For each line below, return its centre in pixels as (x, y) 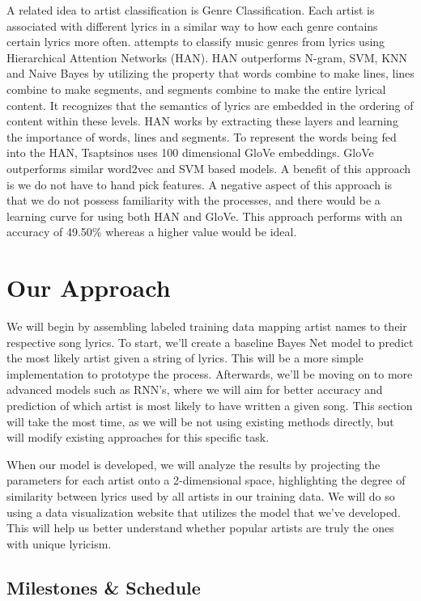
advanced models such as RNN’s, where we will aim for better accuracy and (195, 389)
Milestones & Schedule (104, 587)
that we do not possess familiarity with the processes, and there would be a (193, 200)
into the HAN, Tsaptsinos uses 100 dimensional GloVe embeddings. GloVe (190, 152)
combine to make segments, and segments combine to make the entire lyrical (196, 89)
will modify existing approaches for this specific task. (138, 437)
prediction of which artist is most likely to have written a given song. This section (210, 405)
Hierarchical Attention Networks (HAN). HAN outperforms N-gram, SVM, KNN (207, 57)
